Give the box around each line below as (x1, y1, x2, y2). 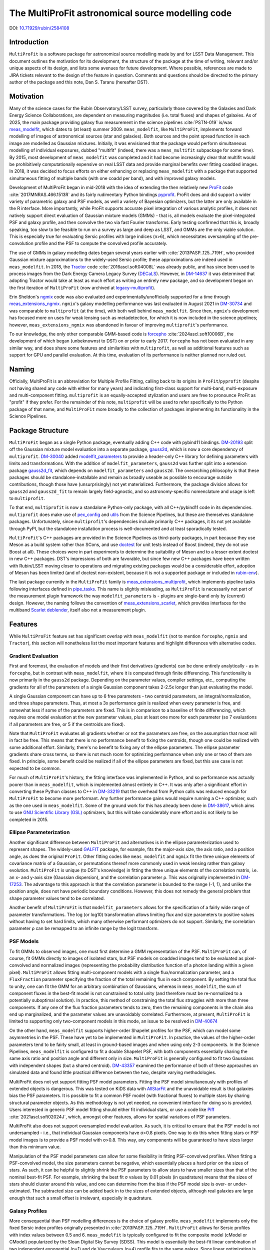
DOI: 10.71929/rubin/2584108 (9, 25, 69, 31)
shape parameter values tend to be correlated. (9, 895, 105, 901)
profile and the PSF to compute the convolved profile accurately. (34, 240, 167, 246)
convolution (9, 240, 33, 246)
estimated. (9, 1188, 31, 1194)
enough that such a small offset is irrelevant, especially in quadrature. (9, 1195, 152, 1201)
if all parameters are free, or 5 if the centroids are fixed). (9, 721, 125, 727)
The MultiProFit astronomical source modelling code (9, 7, 232, 18)
